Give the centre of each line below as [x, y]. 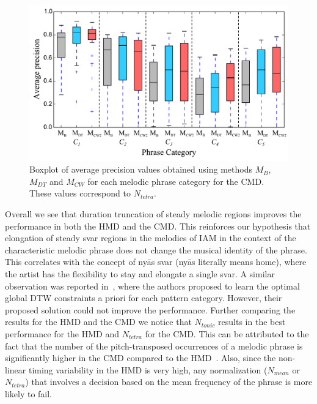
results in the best [252, 322]
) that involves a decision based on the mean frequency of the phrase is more [169, 382]
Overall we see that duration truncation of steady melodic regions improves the [153, 214]
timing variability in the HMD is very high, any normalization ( [148, 369]
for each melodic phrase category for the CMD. [176, 181]
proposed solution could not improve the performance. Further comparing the [150, 309]
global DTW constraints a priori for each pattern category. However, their [144, 298]
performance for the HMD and [62, 333]
